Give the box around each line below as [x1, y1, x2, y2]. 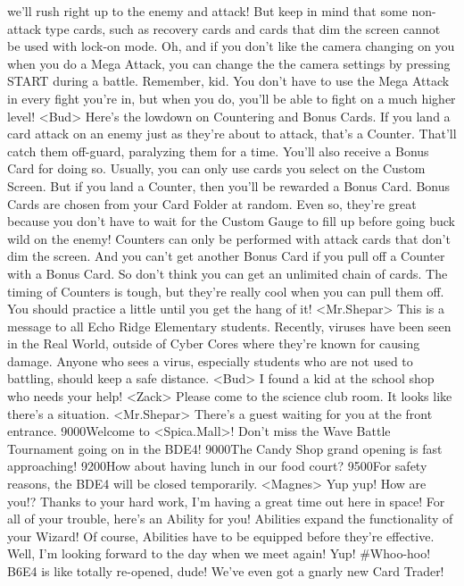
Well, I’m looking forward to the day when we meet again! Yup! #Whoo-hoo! [7, 544, 431, 563]
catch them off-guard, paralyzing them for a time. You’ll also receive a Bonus [7, 141, 429, 160]
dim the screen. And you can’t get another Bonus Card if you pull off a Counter [7, 247, 445, 265]
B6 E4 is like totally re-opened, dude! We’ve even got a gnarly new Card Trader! [7, 562, 444, 580]
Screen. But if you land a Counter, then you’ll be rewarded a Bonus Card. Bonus [7, 176, 451, 195]
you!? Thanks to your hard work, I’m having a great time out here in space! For [7, 491, 445, 510]
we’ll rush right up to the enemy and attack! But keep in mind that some [7, 2, 408, 20]
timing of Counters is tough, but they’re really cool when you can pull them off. [7, 281, 444, 300]
